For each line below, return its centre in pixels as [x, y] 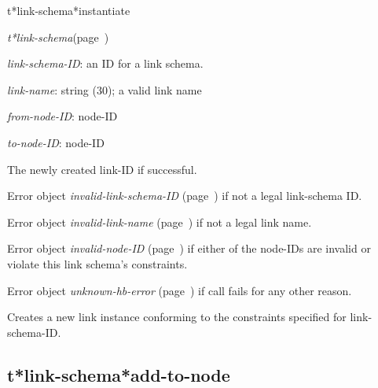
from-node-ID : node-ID [62, 116]
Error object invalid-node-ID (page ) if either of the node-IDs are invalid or [189, 248]
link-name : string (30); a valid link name [105, 89]
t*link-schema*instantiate [69, 10]
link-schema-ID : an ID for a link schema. [105, 63]
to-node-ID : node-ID [56, 142]
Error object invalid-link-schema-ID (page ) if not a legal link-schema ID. [185, 196]
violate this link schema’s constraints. [97, 263]
